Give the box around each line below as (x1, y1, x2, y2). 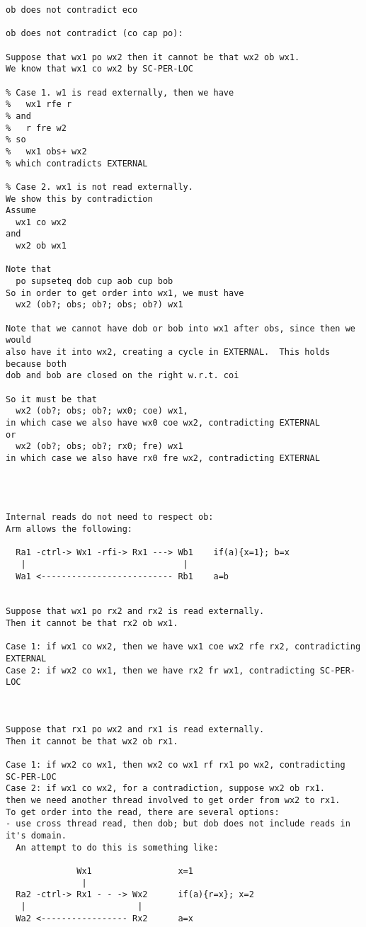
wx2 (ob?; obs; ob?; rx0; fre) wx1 (16, 441, 183, 452)
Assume (6, 205, 36, 216)
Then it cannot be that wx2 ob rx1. (6, 736, 178, 746)
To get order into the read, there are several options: (6, 807, 280, 817)
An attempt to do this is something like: (16, 842, 219, 853)
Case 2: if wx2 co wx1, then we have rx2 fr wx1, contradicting (6, 665, 315, 676)
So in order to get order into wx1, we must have (6, 288, 244, 298)
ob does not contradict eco (6, 5, 138, 15)
